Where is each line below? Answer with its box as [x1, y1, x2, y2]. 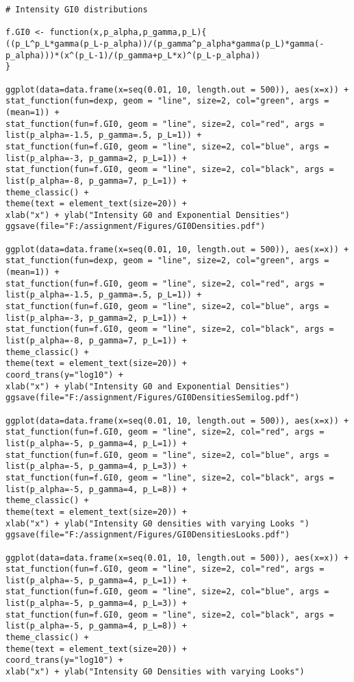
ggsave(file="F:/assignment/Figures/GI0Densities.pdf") [5, 221, 266, 232]
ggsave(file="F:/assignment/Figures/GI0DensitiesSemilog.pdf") [5, 393, 300, 403]
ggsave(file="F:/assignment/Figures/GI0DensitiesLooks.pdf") [5, 530, 290, 540]
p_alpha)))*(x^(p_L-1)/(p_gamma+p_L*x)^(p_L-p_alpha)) [5, 50, 261, 60]
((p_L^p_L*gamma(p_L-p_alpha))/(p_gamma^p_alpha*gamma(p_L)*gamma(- [5, 38, 325, 49]
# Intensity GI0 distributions [5, 5, 148, 14]
